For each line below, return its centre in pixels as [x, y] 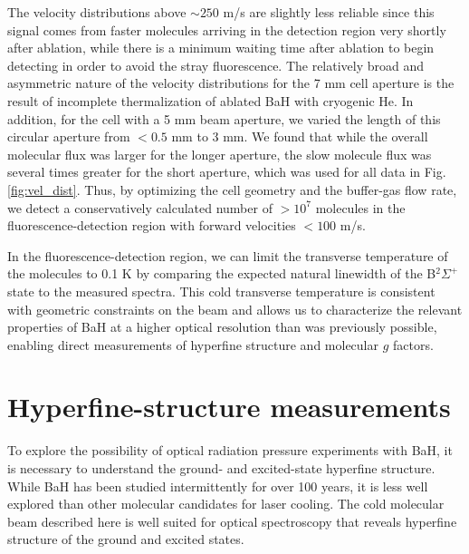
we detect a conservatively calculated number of [140, 207]
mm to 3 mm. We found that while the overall [300, 136]
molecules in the [360, 207]
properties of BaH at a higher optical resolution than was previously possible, [222, 327]
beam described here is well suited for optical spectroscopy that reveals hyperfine [232, 521]
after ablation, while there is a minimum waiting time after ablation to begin [221, 48]
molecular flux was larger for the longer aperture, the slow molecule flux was [220, 154]
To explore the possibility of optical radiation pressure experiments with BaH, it [230, 450]
